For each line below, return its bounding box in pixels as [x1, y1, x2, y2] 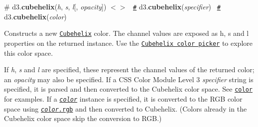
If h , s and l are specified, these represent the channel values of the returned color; [4, 64, 255, 75]
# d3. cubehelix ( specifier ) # [133, 1, 221, 11]
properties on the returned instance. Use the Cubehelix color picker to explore [4, 37, 253, 48]
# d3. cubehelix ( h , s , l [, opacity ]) [4, 1, 107, 11]
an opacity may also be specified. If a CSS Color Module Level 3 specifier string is [4, 74, 254, 84]
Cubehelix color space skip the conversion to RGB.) [4, 113, 162, 124]
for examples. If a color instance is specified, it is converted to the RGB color [4, 94, 243, 104]
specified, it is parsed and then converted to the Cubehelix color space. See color [4, 84, 253, 94]
